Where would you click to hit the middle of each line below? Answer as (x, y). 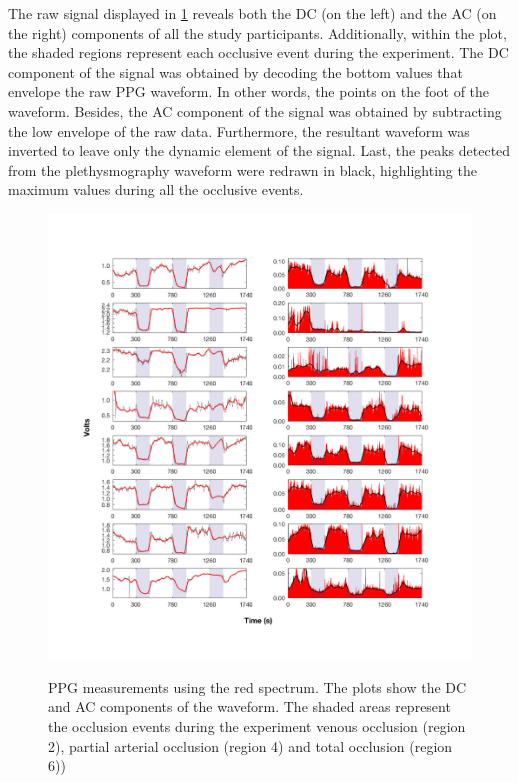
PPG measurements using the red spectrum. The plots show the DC (257, 686)
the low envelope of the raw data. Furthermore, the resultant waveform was (239, 130)
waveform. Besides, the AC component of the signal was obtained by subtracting (255, 110)
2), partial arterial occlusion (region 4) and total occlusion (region (250, 745)
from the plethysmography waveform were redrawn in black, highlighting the (242, 169)
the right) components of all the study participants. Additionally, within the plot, (257, 32)
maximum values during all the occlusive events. (156, 189)
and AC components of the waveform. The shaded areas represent (249, 706)
